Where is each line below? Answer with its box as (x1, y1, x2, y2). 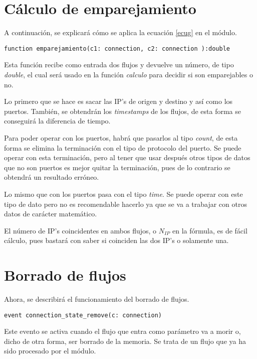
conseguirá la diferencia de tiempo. (4, 115, 111, 126)
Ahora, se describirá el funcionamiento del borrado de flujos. (4, 294, 189, 304)
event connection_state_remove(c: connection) (4, 311, 162, 319)
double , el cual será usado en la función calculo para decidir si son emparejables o (4, 69, 253, 79)
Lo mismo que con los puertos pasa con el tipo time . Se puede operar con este (4, 188, 243, 199)
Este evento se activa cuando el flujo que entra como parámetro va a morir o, (4, 326, 241, 336)
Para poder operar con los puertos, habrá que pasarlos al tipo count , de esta (4, 132, 238, 143)
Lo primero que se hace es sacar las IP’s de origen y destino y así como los (4, 96, 233, 106)
